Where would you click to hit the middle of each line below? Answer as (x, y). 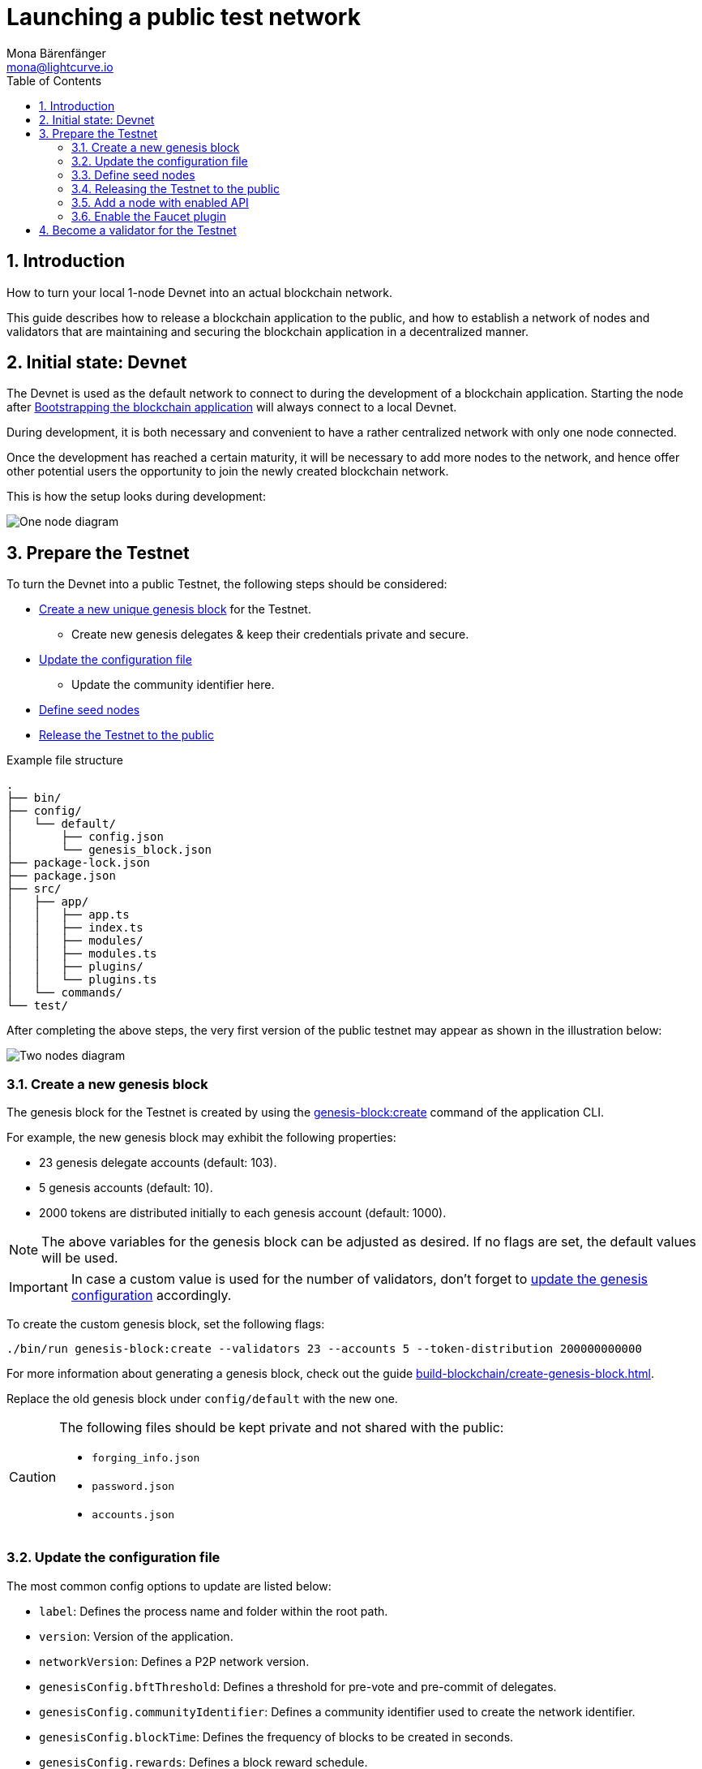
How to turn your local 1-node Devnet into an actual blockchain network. (200, 292)
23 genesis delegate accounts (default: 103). (158, 1163)
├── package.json (61, 876)
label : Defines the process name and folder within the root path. (214, 1611)
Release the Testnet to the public (126, 735)
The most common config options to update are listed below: (169, 1586)
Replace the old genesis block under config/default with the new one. (202, 1399)
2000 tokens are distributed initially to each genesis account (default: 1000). (243, 1213)
